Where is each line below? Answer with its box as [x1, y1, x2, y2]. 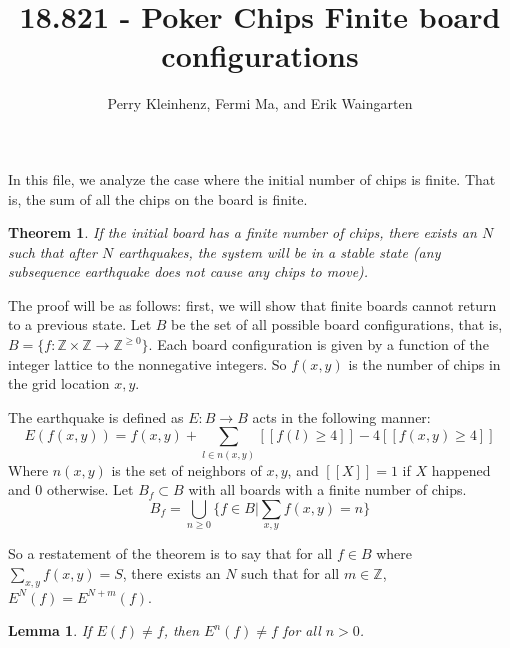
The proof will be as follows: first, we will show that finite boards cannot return [8, 294, 497, 315]
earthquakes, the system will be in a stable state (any [118, 241, 441, 262]
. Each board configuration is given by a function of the [148, 334, 489, 355]
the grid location [8, 373, 110, 394]
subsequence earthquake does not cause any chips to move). [8, 261, 369, 282]
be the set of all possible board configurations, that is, [171, 314, 503, 335]
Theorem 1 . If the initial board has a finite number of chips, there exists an [8, 222, 477, 243]
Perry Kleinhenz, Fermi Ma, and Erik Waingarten [107, 93, 413, 114]
